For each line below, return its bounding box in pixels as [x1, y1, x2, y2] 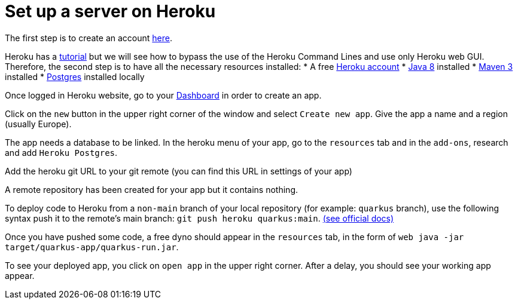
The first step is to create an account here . [5, 32, 172, 43]
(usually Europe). [5, 118, 72, 129]
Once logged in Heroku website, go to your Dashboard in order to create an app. [5, 90, 322, 100]
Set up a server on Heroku [5, 1, 216, 22]
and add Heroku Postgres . [5, 147, 118, 158]
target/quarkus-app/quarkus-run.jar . [5, 241, 179, 252]
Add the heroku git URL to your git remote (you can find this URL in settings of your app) [5, 165, 352, 176]
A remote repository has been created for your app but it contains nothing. [5, 184, 298, 195]
